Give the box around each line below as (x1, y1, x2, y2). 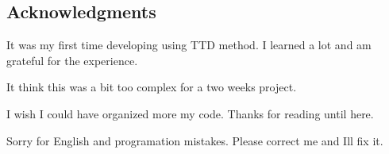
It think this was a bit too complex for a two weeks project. (6, 79, 297, 95)
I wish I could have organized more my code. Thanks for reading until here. (6, 105, 374, 121)
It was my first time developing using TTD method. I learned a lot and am (6, 37, 372, 53)
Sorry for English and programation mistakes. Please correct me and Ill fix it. (6, 132, 383, 148)
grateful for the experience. (6, 52, 138, 68)
